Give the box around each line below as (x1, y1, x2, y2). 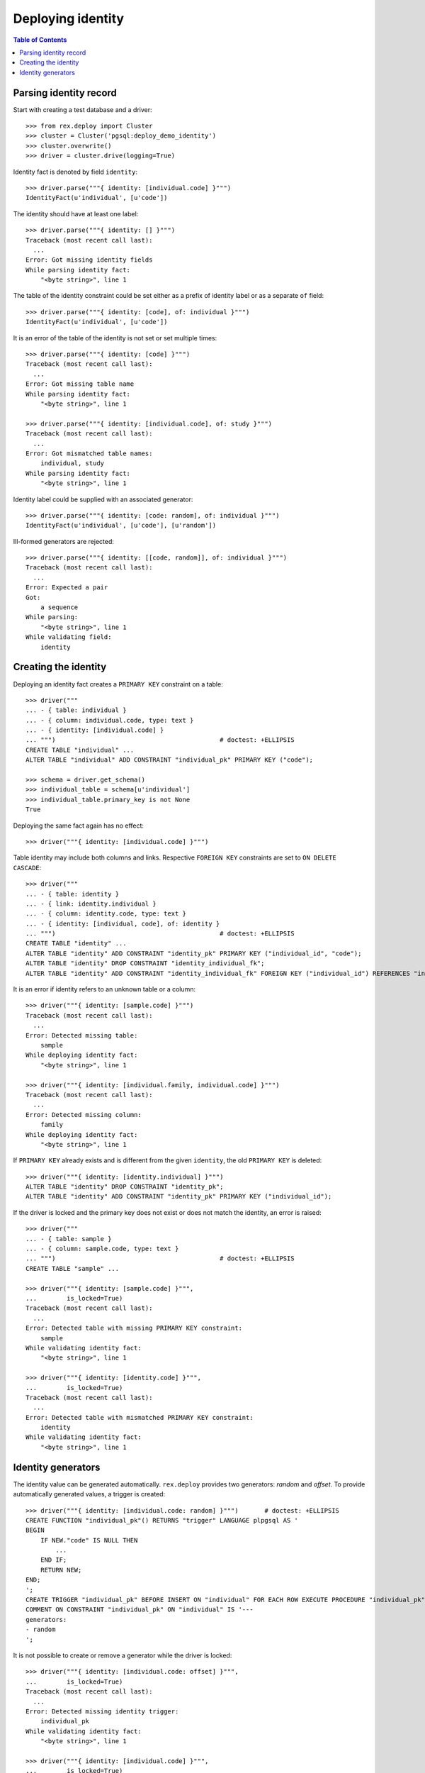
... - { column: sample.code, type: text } (25, 1245, 179, 1253)
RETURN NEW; (40, 1566, 82, 1574)
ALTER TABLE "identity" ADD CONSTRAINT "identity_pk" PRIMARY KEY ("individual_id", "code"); (25, 949, 362, 957)
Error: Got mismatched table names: (25, 449, 153, 457)
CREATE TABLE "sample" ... (25, 1265, 120, 1272)
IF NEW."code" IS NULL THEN (40, 1536, 138, 1544)
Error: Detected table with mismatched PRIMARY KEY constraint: (25, 1413, 254, 1421)
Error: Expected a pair (25, 584, 108, 591)
